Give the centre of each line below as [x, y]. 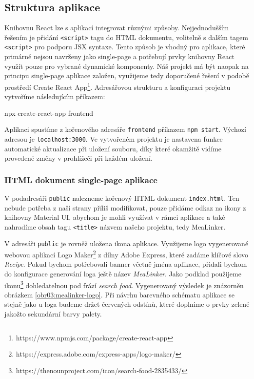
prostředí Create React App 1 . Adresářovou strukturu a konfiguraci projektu [117, 86]
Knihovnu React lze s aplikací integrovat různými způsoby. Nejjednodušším [117, 28]
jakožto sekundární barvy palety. [53, 314]
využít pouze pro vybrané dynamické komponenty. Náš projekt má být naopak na [127, 66]
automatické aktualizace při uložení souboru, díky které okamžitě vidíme [113, 148]
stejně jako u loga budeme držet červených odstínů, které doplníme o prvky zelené [127, 304]
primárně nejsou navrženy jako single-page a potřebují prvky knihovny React [119, 56]
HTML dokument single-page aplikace [81, 179]
